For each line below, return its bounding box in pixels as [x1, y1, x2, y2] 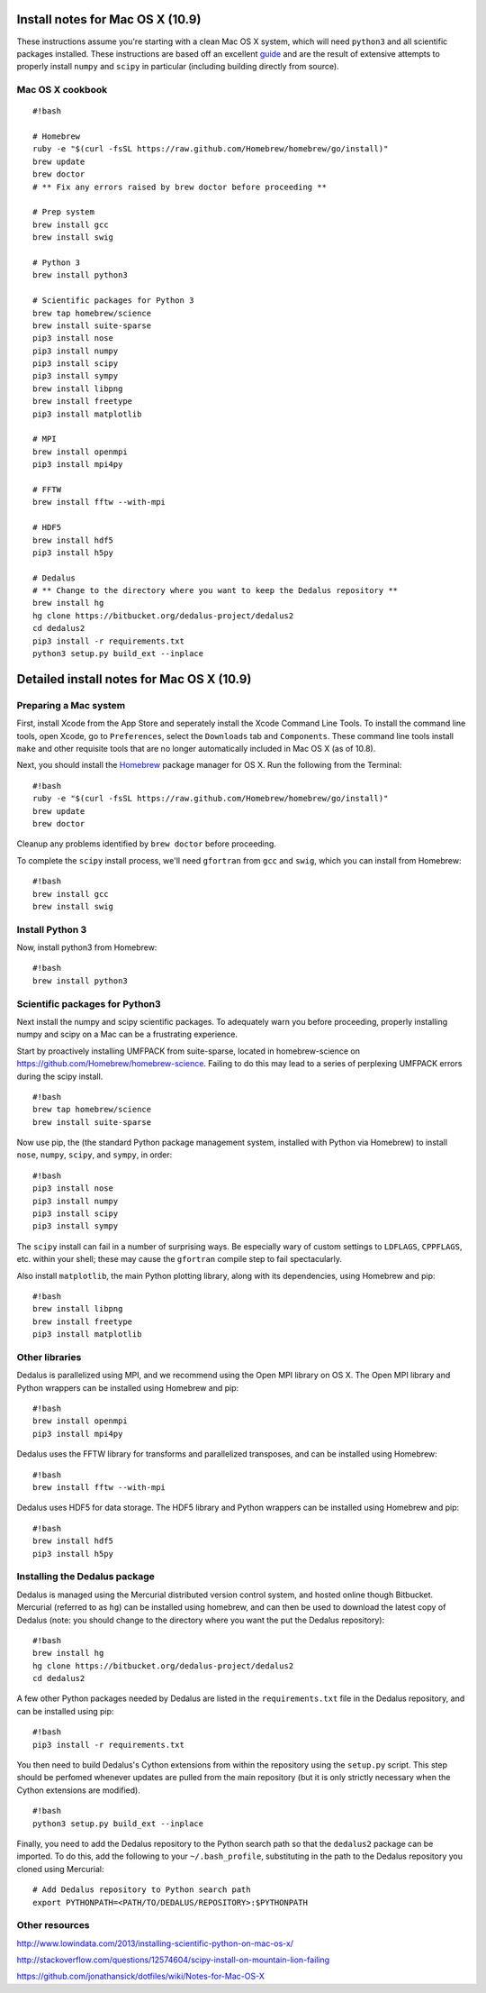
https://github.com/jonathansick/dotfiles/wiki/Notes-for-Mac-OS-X [16, 1970, 265, 1982]
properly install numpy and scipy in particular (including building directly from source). [16, 61, 339, 72]
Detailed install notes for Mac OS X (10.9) [16, 672, 252, 687]
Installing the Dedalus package [16, 1570, 155, 1583]
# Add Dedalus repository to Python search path [32, 1885, 251, 1895]
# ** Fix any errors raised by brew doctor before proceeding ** [32, 181, 328, 192]
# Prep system [32, 207, 94, 217]
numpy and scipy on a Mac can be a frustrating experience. [16, 1028, 238, 1040]
